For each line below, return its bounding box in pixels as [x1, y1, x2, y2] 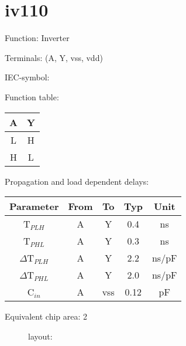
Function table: [5, 90, 59, 103]
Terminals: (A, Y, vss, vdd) [5, 51, 103, 63]
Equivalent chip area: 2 [5, 310, 88, 323]
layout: [28, 330, 53, 342]
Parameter [9, 199, 59, 213]
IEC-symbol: [5, 71, 50, 83]
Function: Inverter [5, 32, 70, 44]
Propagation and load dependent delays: [5, 175, 149, 187]
